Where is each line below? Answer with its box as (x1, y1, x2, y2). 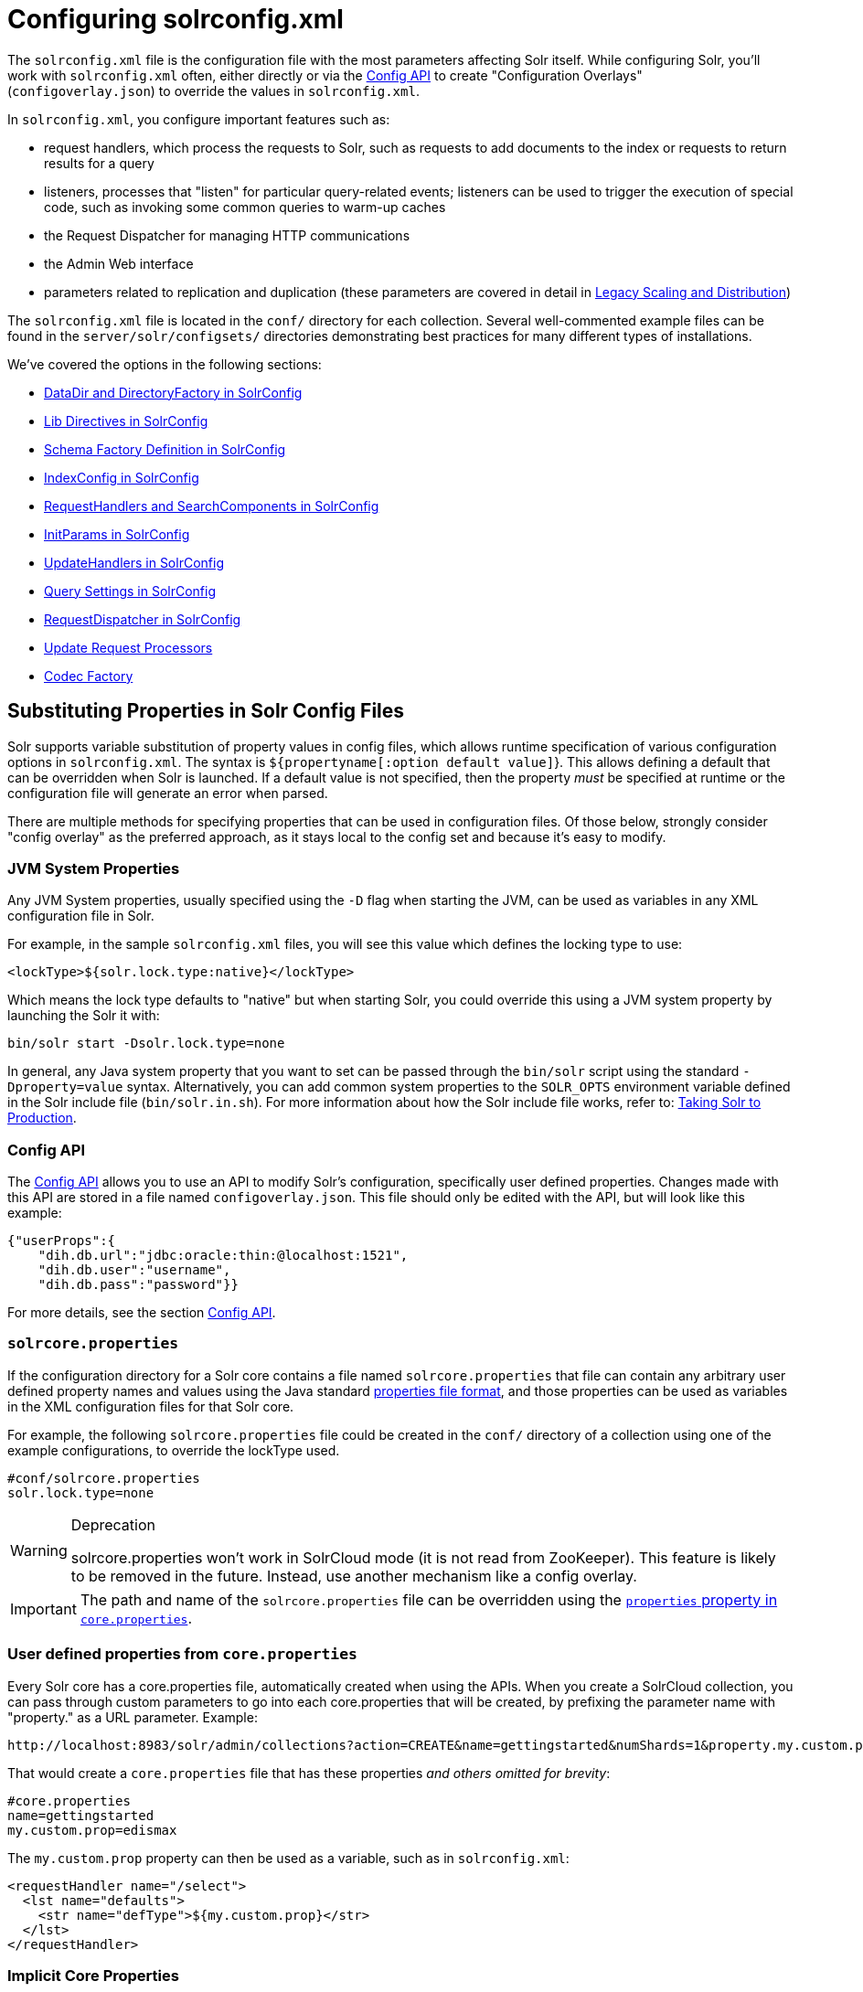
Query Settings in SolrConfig (44, 582, 217, 599)
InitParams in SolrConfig (44, 526, 190, 542)
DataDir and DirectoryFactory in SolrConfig (44, 384, 303, 400)
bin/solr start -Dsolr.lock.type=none (7, 1036, 285, 1051)
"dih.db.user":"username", (37, 1262, 231, 1278)
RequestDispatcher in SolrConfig (44, 611, 241, 627)
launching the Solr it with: (7, 1007, 160, 1024)
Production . (7, 1110, 77, 1126)
